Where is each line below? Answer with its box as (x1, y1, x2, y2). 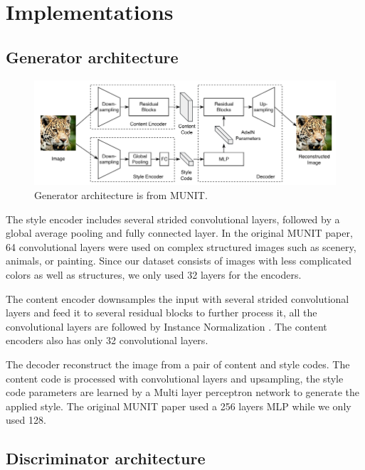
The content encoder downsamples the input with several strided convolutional (6, 291, 349, 306)
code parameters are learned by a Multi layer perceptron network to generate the (6, 385, 360, 400)
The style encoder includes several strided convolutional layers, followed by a (6, 211, 340, 226)
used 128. (6, 412, 46, 427)
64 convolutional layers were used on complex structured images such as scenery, (6, 239, 356, 254)
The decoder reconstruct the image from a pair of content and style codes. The (6, 356, 350, 371)
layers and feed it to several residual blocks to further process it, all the (6, 305, 317, 320)
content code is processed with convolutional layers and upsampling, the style (6, 370, 344, 385)
